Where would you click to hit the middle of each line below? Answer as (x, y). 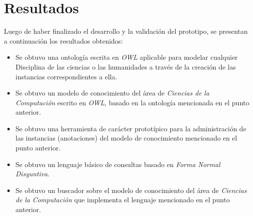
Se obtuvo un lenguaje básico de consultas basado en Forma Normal (118, 164)
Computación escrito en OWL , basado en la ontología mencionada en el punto (132, 102)
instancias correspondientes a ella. (66, 76)
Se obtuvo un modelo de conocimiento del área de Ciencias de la (112, 93)
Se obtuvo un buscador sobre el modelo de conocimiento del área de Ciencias (131, 190)
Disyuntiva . (33, 174)
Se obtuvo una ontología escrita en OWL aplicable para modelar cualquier (126, 57)
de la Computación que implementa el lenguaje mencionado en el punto (123, 200)
